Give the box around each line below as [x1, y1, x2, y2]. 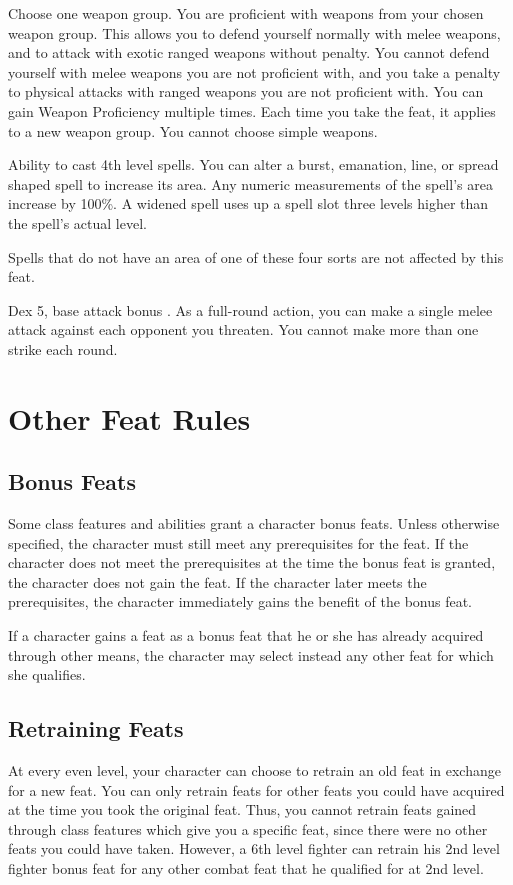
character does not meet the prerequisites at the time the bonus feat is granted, [8, 552, 496, 573]
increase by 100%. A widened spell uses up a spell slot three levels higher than [8, 193, 489, 214]
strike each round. [8, 338, 118, 359]
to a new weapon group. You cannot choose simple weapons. [8, 120, 378, 141]
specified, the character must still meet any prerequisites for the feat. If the [8, 532, 469, 553]
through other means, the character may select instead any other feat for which [8, 644, 494, 665]
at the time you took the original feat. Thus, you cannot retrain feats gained [8, 799, 477, 820]
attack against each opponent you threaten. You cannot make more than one [8, 319, 479, 340]
